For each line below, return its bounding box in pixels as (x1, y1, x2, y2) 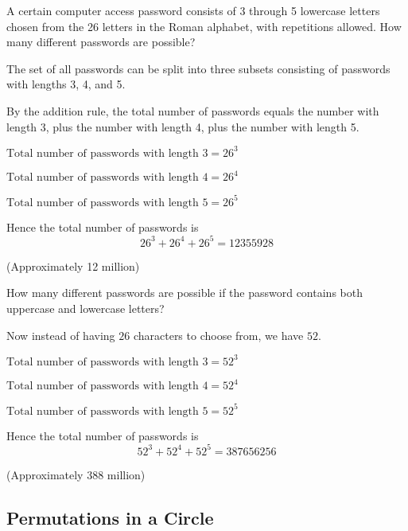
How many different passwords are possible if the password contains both (6, 284, 363, 301)
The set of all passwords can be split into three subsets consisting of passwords (6, 60, 391, 76)
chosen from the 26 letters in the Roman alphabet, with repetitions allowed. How (6, 18, 402, 34)
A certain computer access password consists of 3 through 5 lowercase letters (6, 2, 380, 18)
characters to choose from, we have (133, 326, 304, 343)
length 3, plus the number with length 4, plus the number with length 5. (6, 118, 359, 135)
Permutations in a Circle (6, 505, 214, 529)
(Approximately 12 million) (6, 257, 140, 274)
